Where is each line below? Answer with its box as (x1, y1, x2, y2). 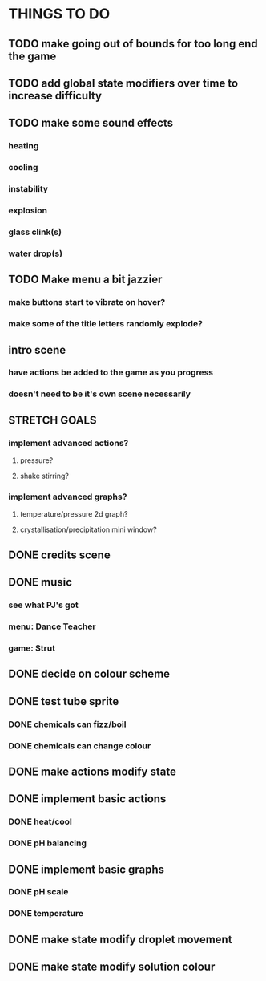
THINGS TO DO (8, 5, 111, 23)
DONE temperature (8, 908, 84, 919)
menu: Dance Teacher (8, 621, 96, 632)
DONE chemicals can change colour (8, 740, 151, 751)
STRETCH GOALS (8, 413, 98, 427)
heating (8, 140, 39, 152)
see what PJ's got (8, 599, 79, 610)
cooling (8, 162, 38, 173)
